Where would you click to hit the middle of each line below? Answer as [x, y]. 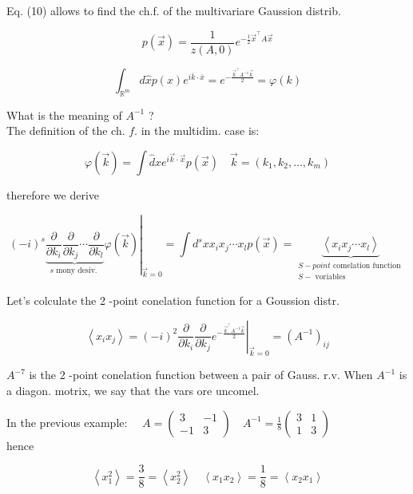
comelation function [367, 266]
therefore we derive [53, 194]
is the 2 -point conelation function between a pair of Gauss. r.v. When [201, 375]
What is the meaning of [64, 115]
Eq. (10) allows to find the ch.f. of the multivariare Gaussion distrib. [174, 10]
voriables [330, 277]
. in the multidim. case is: [197, 130]
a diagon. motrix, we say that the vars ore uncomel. [133, 390]
